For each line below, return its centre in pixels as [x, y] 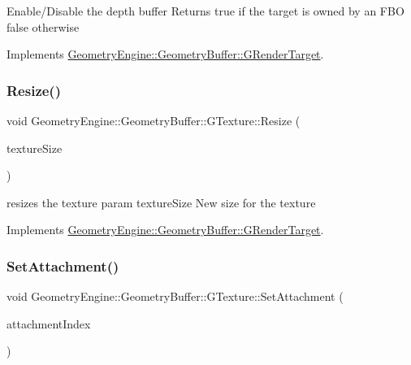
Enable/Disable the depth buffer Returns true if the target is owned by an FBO [205, 11]
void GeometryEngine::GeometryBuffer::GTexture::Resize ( [154, 120]
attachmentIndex [49, 323]
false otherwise [43, 26]
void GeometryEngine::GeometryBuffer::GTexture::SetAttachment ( [175, 296]
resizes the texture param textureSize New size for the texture [161, 202]
